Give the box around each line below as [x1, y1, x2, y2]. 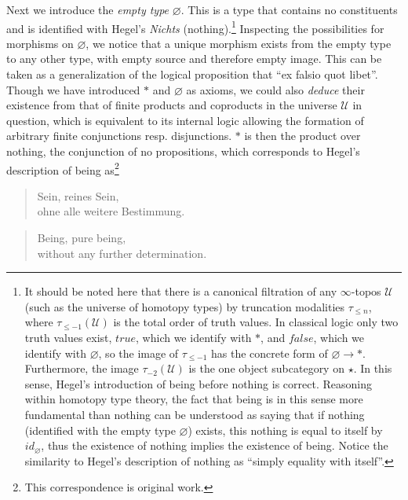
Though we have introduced [6, 81, 140, 97]
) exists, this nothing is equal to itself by [188, 421, 383, 438]
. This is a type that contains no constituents [180, 2, 398, 17]
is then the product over [244, 127, 361, 144]
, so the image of [98, 344, 179, 361]
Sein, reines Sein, [37, 187, 119, 204]
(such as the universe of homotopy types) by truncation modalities [24, 298, 345, 314]
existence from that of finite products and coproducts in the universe [6, 97, 337, 113]
